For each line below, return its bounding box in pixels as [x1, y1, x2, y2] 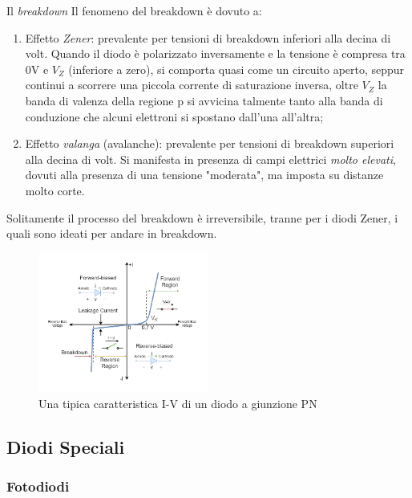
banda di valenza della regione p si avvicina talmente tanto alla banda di [25, 92, 383, 108]
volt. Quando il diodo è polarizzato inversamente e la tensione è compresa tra [25, 45, 406, 62]
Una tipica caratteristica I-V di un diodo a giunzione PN [38, 394, 317, 411]
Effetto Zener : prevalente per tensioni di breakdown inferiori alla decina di [25, 29, 391, 46]
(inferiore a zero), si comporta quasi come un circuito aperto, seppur [68, 60, 405, 77]
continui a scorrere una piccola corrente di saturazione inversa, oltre [25, 76, 358, 93]
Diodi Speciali [6, 434, 125, 459]
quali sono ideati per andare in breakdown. [6, 225, 217, 242]
